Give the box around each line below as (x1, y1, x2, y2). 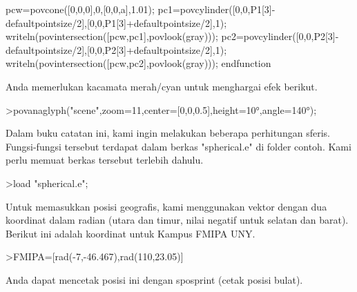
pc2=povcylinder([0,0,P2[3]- (221, 29, 339, 43)
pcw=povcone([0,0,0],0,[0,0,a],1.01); (6, 2, 155, 16)
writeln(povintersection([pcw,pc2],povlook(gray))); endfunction (6, 56, 271, 70)
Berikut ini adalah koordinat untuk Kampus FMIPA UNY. (6, 226, 255, 240)
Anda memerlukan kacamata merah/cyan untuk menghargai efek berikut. (6, 79, 318, 93)
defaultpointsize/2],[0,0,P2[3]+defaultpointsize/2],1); (6, 42, 227, 57)
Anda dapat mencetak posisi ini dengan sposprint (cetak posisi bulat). (6, 272, 303, 286)
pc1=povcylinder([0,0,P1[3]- (157, 2, 276, 16)
